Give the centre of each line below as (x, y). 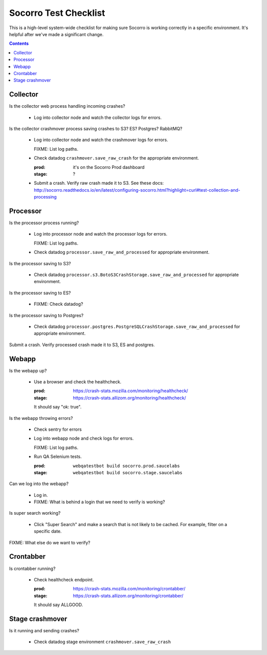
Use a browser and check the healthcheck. (78, 382)
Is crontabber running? (32, 569)
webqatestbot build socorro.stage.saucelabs (128, 472)
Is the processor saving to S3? (40, 263)
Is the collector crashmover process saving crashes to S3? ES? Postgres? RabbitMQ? (96, 128)
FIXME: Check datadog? (59, 304)
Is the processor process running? (44, 223)
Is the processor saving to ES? (40, 293)
